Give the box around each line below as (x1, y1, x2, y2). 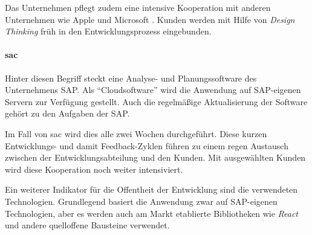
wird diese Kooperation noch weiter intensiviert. (5, 163, 183, 175)
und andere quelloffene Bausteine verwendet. (5, 219, 170, 231)
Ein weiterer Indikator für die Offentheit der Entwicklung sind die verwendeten (5, 183, 298, 196)
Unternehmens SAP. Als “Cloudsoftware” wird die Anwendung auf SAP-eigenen (5, 83, 301, 96)
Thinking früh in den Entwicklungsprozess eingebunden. (5, 25, 212, 37)
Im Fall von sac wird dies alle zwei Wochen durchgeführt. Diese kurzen (5, 127, 267, 140)
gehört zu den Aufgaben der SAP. (5, 107, 130, 120)
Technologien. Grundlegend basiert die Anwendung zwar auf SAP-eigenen (5, 195, 278, 207)
